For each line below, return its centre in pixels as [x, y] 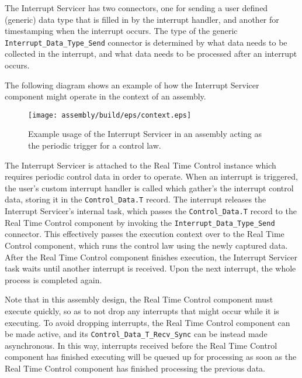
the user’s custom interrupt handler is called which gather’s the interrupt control [149, 188]
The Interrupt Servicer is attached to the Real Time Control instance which [140, 165]
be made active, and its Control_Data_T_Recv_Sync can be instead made [136, 334]
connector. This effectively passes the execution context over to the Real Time [145, 234]
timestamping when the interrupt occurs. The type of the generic [121, 31]
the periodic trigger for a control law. [95, 145]
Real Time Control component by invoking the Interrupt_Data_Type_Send [140, 222]
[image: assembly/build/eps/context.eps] [110, 115]
